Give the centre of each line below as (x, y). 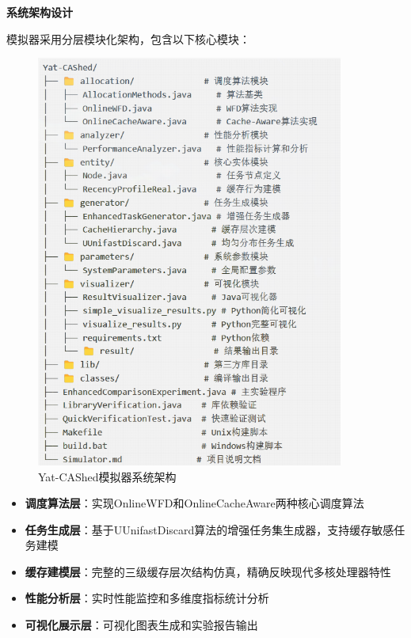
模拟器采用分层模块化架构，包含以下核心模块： (128, 38)
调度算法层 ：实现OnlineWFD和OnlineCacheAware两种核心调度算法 (194, 503)
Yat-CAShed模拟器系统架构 (107, 476)
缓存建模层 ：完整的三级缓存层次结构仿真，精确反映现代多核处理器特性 (208, 571)
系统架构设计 (40, 12)
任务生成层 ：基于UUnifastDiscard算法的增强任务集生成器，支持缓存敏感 (209, 529)
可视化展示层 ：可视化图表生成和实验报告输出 (141, 625)
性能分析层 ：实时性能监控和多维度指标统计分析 (147, 598)
